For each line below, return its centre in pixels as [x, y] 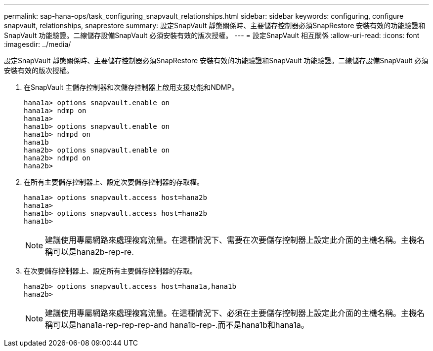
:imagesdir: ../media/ [38, 44]
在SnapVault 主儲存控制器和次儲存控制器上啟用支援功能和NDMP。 [131, 87]
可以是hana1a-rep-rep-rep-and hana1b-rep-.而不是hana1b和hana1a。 [181, 325]
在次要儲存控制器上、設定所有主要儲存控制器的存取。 [110, 271]
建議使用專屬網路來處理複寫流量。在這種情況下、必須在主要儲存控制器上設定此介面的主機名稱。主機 [231, 313]
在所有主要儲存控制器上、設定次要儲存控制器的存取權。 [114, 182]
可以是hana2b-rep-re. [93, 252]
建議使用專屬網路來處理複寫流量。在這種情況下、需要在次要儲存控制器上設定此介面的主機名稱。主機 [231, 240]
